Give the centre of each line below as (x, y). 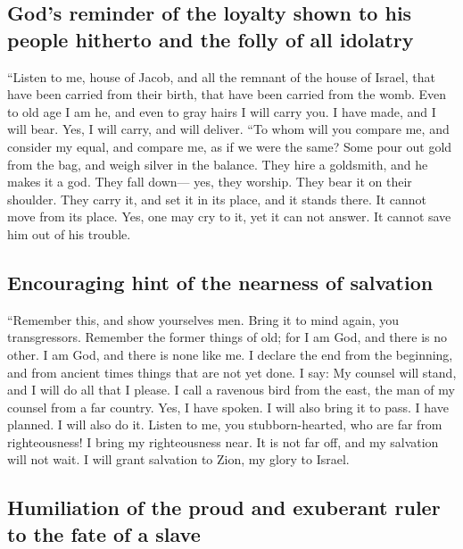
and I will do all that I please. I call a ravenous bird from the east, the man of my (231, 390)
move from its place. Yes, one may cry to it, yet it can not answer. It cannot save (229, 216)
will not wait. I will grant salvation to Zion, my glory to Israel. (178, 459)
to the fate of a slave (104, 533)
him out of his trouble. (69, 233)
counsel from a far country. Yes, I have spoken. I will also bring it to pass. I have (228, 407)
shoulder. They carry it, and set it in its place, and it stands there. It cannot (217, 199)
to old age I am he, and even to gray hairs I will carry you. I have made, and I (222, 111)
